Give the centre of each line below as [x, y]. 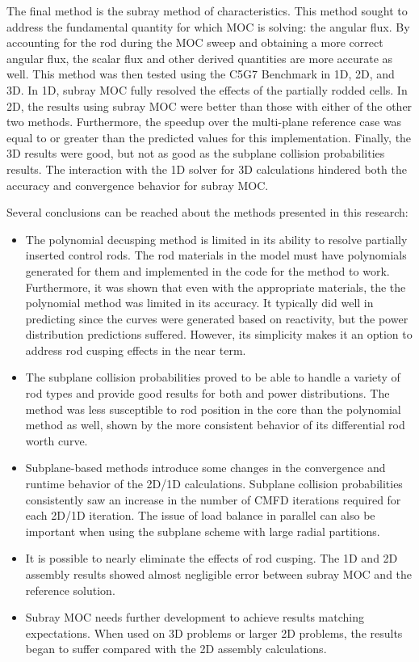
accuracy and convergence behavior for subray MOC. [138, 185]
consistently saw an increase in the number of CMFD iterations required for [213, 499]
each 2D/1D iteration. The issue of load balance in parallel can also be [200, 515]
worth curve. [57, 440]
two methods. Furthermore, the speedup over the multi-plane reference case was [204, 122]
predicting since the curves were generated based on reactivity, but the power [217, 318]
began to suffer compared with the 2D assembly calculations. [176, 649]
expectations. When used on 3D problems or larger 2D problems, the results [214, 632]
